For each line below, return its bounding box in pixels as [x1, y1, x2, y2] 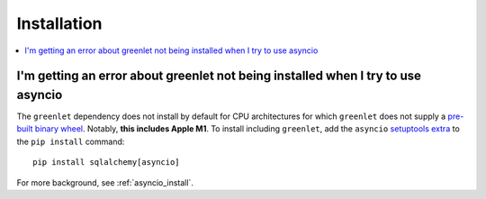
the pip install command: [16, 136, 125, 147]
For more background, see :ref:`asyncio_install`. [16, 176, 193, 188]
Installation [16, 14, 103, 33]
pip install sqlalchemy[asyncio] [32, 158, 180, 167]
